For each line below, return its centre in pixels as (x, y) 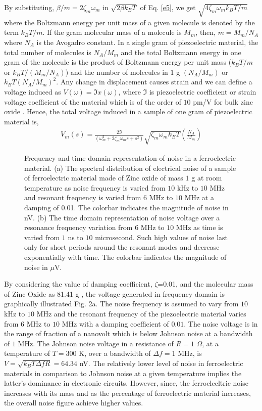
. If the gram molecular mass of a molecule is (112, 32)
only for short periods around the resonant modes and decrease (122, 247)
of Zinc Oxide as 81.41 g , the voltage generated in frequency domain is (114, 293)
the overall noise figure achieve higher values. (74, 403)
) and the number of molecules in (117, 72)
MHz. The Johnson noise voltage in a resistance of (96, 343)
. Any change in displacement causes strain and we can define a (154, 82)
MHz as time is (199, 227)
